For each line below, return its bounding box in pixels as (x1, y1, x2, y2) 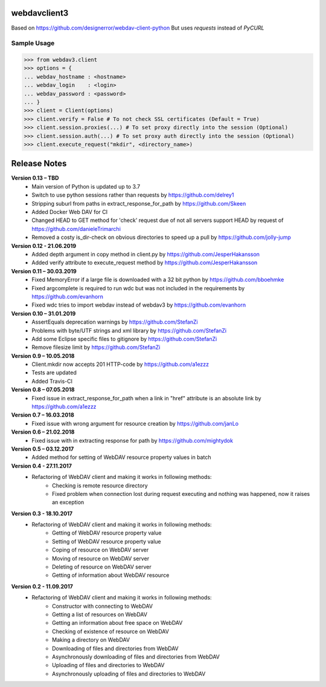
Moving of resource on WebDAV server (52, 555, 150, 562)
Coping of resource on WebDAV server (52, 546, 149, 553)
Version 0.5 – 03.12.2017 (11, 445, 74, 452)
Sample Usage (11, 39, 55, 48)
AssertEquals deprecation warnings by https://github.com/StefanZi (31, 318, 199, 326)
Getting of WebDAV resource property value (52, 529, 162, 536)
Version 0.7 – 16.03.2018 (11, 411, 75, 418)
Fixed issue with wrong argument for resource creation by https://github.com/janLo (31, 420, 238, 427)
